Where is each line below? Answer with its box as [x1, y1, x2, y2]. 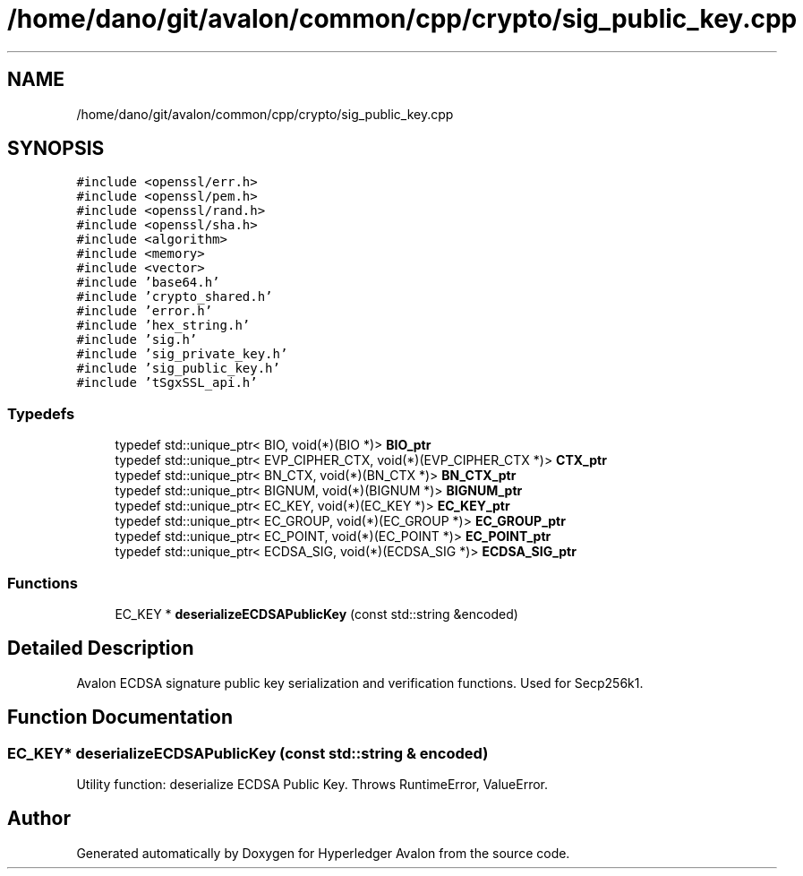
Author [7, 807, 71, 830]
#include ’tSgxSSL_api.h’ [76, 375, 258, 391]
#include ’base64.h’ [76, 275, 220, 290]
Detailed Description [7, 637, 194, 660]
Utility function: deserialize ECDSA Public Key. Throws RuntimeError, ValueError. [76, 777, 549, 792]
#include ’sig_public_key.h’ [76, 361, 280, 376]
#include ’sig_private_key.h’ [76, 347, 288, 362]
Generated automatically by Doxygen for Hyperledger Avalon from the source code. [76, 845, 570, 861]
